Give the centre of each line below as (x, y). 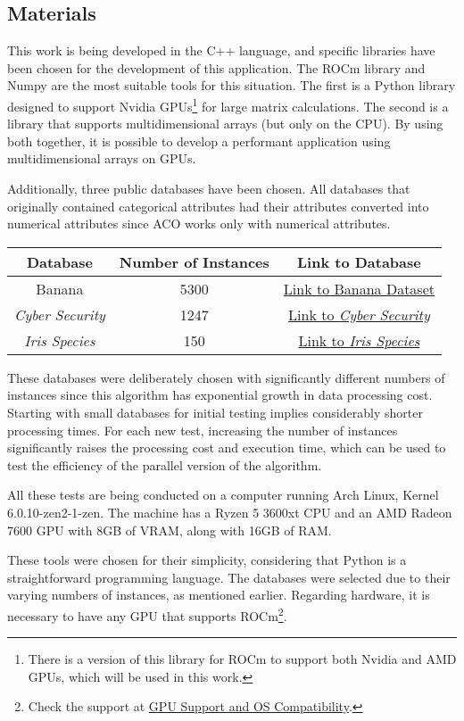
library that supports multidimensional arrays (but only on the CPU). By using (225, 124)
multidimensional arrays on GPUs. (102, 158)
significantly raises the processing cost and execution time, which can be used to (227, 448)
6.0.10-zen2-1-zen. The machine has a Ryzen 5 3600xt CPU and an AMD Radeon (230, 512)
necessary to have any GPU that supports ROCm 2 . (147, 614)
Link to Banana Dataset (359, 288)
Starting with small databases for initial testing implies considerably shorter (215, 412)
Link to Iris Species (359, 340)
